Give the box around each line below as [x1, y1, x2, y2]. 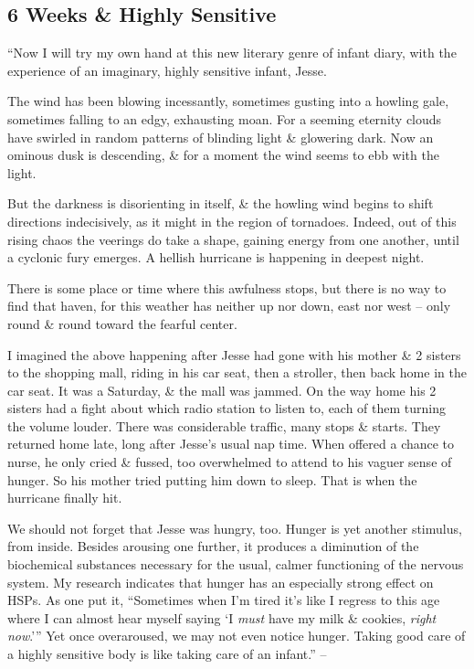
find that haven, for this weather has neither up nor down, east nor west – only [7, 296, 451, 315]
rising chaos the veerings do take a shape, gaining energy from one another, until [7, 229, 459, 249]
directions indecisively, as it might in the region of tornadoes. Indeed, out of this [7, 211, 457, 230]
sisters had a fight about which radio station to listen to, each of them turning [7, 398, 447, 418]
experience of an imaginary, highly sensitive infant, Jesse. [7, 60, 327, 80]
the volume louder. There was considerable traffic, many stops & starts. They [7, 416, 441, 435]
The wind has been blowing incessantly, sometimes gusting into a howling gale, [7, 91, 449, 111]
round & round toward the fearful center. [7, 313, 237, 333]
